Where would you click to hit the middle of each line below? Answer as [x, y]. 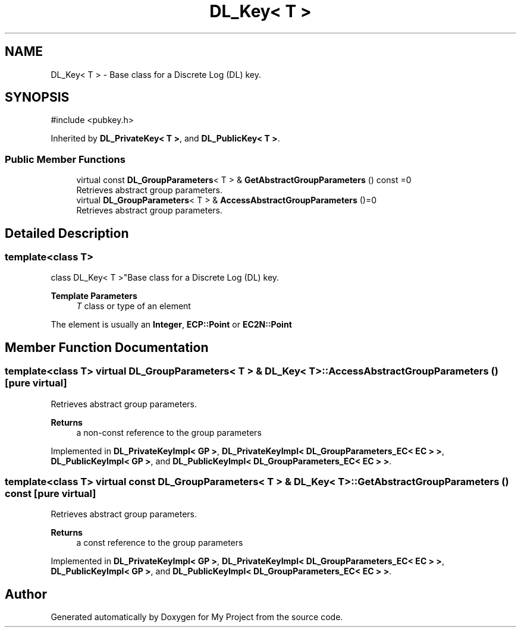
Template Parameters [94, 296]
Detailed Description [67, 233]
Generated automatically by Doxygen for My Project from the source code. [197, 617]
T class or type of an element [134, 306]
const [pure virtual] [51, 493]
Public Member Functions [65, 159]
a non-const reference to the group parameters [169, 432]
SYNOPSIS [37, 98]
